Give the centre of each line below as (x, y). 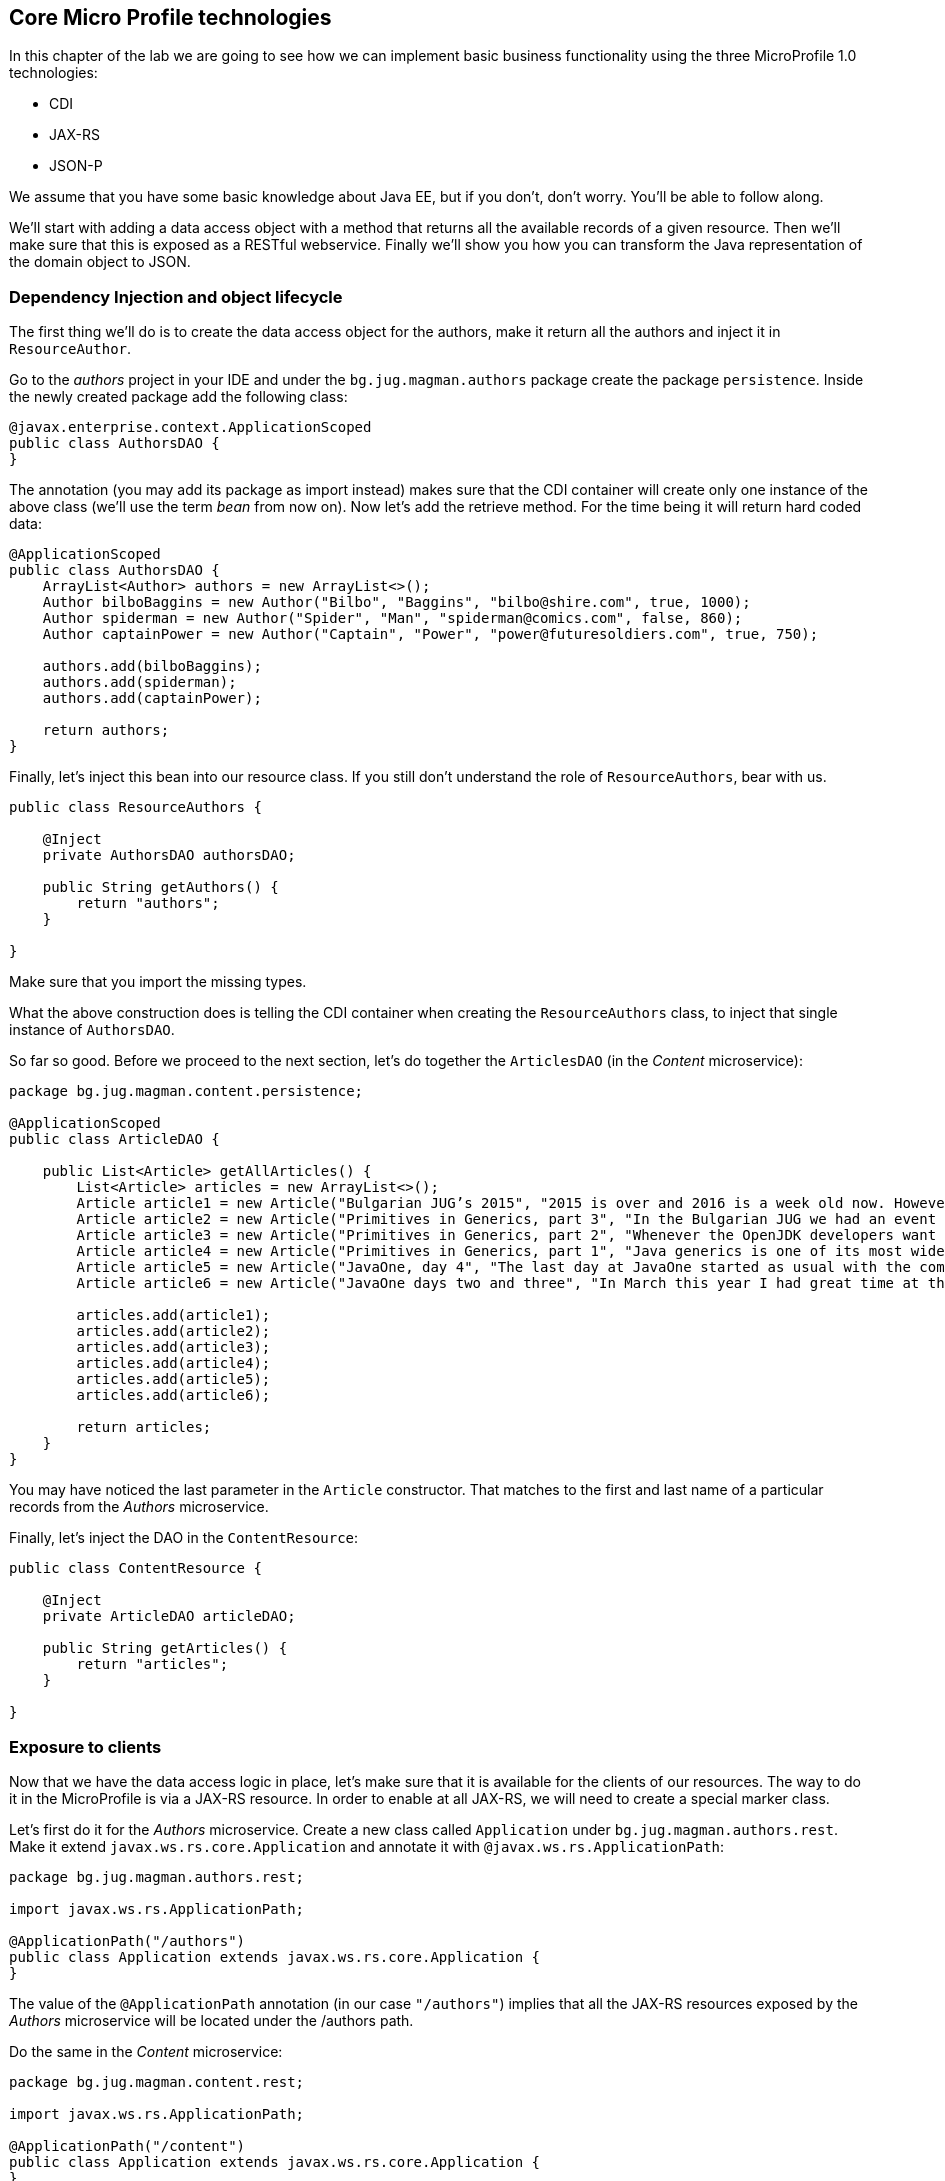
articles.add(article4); (173, 1363)
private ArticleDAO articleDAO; (169, 1616)
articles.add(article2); (173, 1331)
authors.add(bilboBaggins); (152, 666)
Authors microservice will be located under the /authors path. (211, 2020)
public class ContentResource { (135, 1568)
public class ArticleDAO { (114, 1139)
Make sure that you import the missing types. (158, 982)
